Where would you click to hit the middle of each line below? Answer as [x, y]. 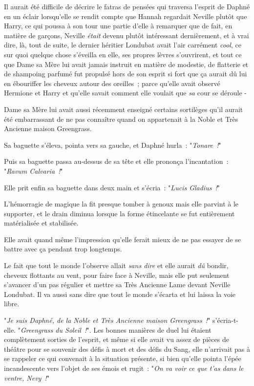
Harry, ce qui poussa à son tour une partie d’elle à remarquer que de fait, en [118, 26]
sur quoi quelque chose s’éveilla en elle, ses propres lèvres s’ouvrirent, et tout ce [123, 54]
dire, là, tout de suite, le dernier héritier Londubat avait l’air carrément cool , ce [123, 45]
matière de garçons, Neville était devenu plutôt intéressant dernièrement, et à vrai [127, 35]
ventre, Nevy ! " [27, 377]
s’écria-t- [226, 320]
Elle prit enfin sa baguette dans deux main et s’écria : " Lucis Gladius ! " [112, 187]
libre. [12, 304]
